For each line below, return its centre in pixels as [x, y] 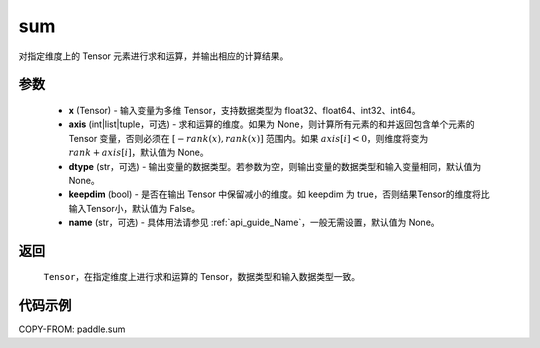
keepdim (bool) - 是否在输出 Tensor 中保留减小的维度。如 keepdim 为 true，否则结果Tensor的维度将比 [279, 194]
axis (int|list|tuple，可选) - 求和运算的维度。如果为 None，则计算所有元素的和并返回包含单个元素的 [271, 124]
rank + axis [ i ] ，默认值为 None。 [138, 152]
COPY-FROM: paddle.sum [72, 329]
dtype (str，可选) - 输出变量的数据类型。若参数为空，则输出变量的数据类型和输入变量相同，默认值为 [275, 166]
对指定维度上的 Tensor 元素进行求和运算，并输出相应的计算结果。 [153, 56]
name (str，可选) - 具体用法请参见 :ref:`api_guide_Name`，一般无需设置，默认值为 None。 [254, 222]
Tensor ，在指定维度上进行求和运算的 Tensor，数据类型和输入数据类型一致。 [201, 277]
